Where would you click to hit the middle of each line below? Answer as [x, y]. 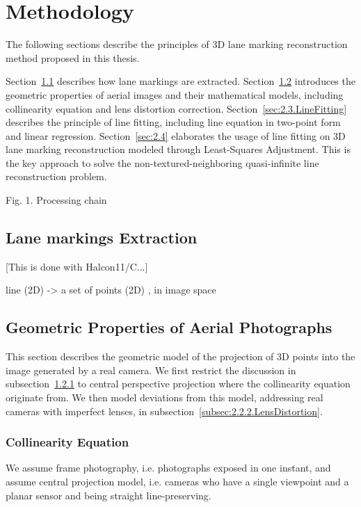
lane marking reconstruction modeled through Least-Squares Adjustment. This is [178, 149]
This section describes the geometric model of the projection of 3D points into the [180, 356]
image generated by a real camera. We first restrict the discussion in [151, 370]
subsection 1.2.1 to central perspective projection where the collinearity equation [178, 384]
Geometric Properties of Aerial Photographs [169, 327]
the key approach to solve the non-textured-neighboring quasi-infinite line [162, 162]
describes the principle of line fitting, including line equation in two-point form [173, 122]
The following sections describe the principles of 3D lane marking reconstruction [177, 44]
